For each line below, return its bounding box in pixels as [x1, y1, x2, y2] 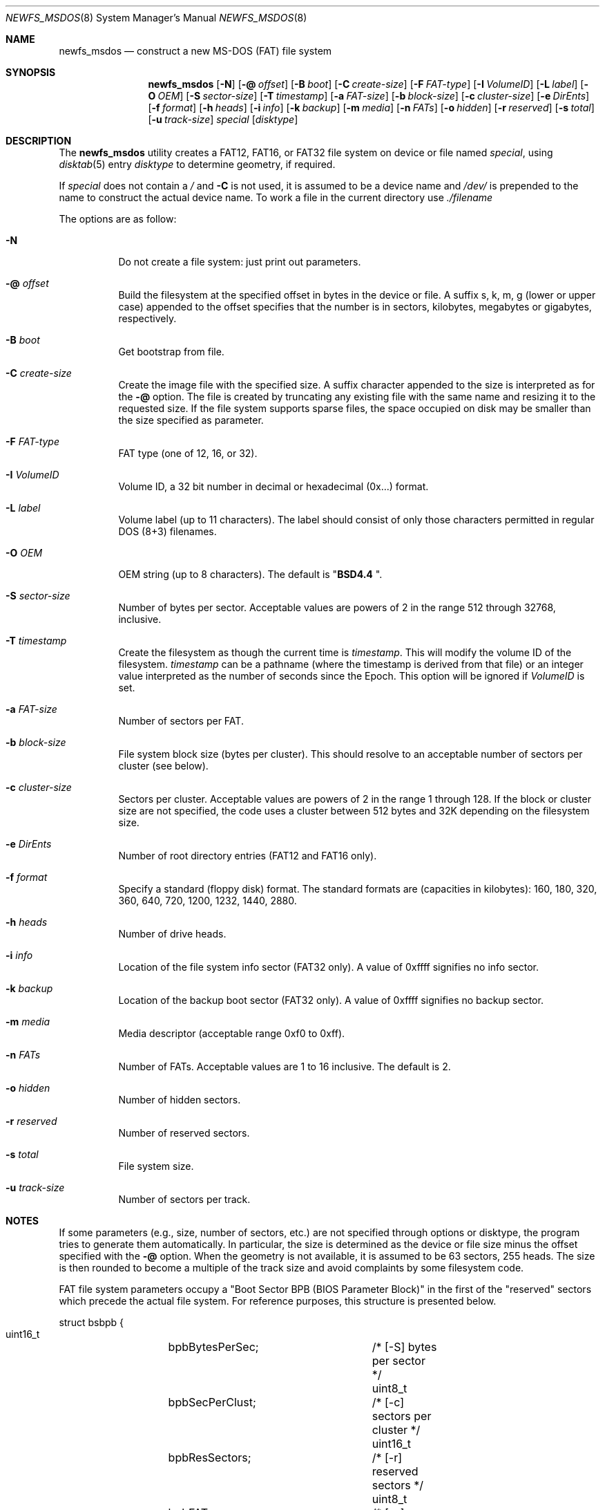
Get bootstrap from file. [118, 346, 224, 357]
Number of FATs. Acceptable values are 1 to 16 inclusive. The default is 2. [118, 1061, 451, 1072]
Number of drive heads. [118, 928, 227, 940]
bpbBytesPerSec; [168, 1340, 259, 1354]
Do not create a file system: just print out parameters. [118, 256, 361, 268]
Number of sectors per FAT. [118, 715, 244, 727]
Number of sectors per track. [118, 1193, 251, 1205]
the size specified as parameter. [118, 414, 264, 426]
